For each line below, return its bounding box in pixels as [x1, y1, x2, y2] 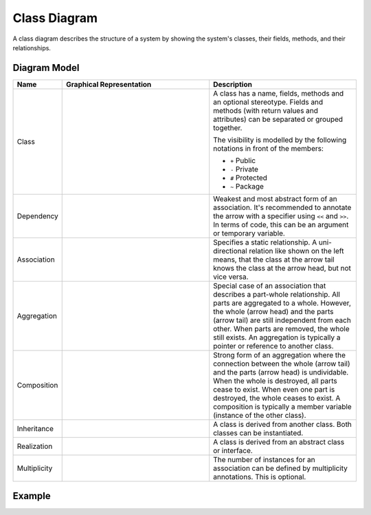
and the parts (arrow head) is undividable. [213, 367, 349, 377]
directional [213, 246, 247, 255]
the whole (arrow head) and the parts [213, 306, 334, 316]
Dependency [16, 211, 58, 220]
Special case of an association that [213, 281, 326, 291]
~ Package [230, 181, 265, 191]
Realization [16, 441, 53, 451]
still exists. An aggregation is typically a [213, 333, 341, 342]
